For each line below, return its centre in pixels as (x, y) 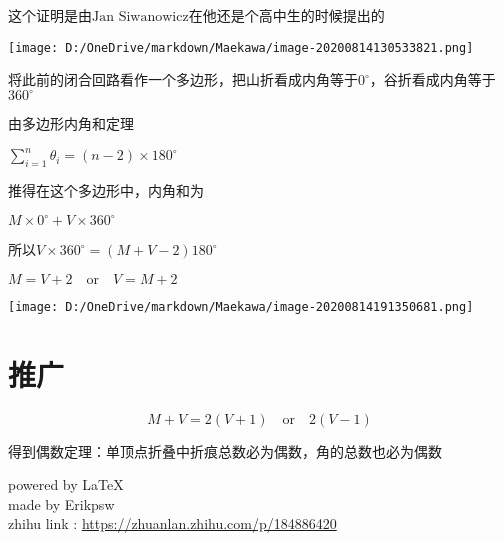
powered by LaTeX (66, 484)
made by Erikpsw (61, 503)
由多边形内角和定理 (71, 123)
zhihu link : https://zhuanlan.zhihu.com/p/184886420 (172, 523)
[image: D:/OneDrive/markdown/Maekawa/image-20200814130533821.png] (241, 47)
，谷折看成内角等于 (432, 79)
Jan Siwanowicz (140, 17)
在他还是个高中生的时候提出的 (286, 15)
